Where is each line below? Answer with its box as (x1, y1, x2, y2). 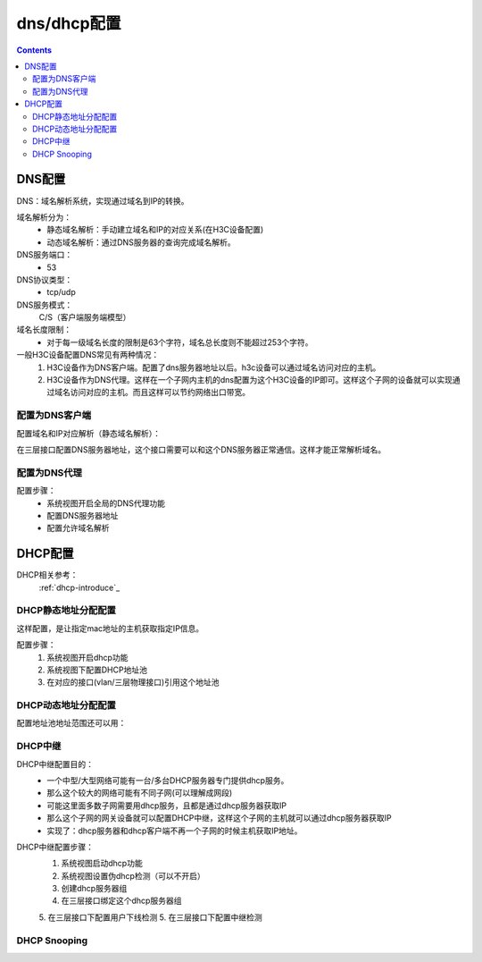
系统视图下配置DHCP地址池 (46, 664, 147, 675)
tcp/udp (46, 287, 76, 298)
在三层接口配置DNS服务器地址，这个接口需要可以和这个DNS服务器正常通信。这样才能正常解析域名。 (16, 443, 386, 455)
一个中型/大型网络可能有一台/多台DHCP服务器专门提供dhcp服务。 (46, 774, 289, 786)
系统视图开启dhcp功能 (46, 652, 129, 662)
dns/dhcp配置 (16, 13, 121, 33)
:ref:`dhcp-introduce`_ (38, 582, 120, 593)
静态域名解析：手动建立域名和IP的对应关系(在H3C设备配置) (46, 224, 264, 235)
